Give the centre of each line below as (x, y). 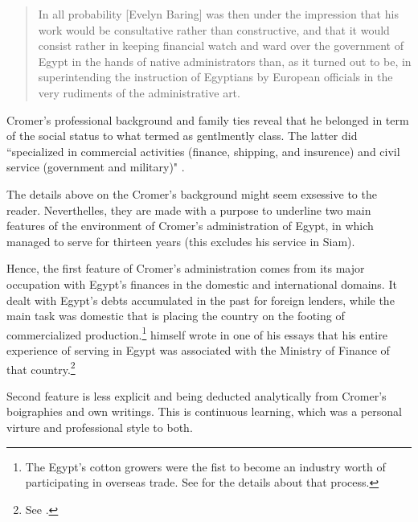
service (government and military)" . (96, 167)
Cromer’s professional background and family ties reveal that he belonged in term (208, 119)
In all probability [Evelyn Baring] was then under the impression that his (218, 14)
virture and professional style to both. (100, 427)
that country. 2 (41, 368)
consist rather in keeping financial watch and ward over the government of (221, 45)
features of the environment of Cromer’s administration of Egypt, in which (190, 226)
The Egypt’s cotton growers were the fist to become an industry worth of (205, 466)
